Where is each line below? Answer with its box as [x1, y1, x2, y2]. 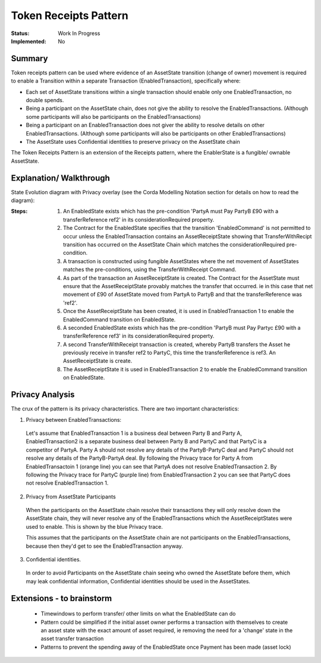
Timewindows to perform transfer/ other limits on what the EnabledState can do [40, 610, 236, 617]
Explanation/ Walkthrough [11, 173, 110, 183]
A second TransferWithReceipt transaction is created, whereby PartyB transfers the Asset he [63, 340, 291, 348]
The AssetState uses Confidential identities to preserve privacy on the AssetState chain [26, 138, 240, 145]
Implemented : [11, 37, 47, 45]
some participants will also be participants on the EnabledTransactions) [26, 113, 202, 120]
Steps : [11, 208, 28, 215]
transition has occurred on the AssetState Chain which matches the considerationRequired [63, 241, 285, 248]
